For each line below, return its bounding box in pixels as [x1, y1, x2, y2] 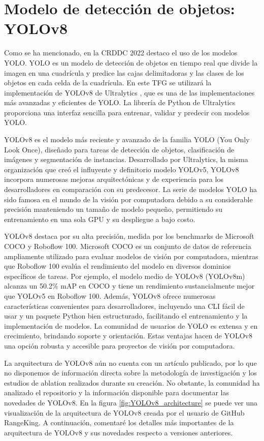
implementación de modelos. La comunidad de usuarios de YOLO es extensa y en [4, 320, 258, 331]
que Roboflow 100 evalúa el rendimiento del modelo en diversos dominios [4, 261, 231, 271]
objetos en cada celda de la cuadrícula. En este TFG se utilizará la [4, 77, 212, 88]
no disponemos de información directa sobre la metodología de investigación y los [4, 367, 257, 378]
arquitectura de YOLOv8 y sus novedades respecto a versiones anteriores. [4, 427, 233, 437]
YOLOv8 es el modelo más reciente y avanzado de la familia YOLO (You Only [4, 134, 250, 145]
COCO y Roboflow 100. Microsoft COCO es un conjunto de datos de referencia [4, 241, 251, 251]
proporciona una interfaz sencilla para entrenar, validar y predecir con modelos [4, 107, 250, 117]
